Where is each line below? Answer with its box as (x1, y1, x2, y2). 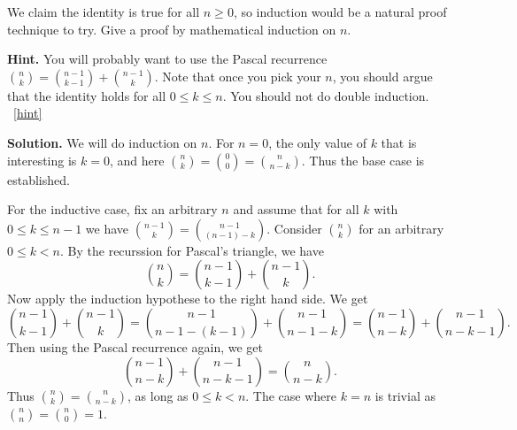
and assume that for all (233, 200, 359, 219)
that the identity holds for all (7, 86, 166, 104)
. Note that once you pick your (154, 66, 321, 85)
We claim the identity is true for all (7, 3, 200, 20)
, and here (109, 150, 165, 169)
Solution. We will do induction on (7, 133, 197, 151)
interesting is (7, 150, 77, 169)
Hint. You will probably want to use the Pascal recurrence (7, 50, 328, 68)
